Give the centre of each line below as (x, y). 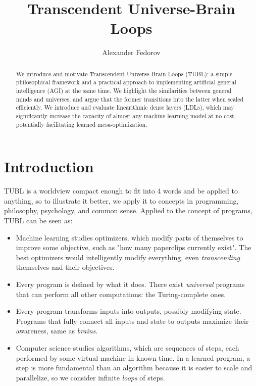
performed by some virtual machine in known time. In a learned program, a (133, 357)
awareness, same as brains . (57, 331)
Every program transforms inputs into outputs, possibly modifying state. (129, 311)
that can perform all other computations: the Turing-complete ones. (121, 294)
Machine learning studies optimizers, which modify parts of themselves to (130, 237)
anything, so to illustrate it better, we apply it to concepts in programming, (121, 200)
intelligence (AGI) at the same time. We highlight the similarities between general (124, 91)
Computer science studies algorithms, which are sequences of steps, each (127, 347)
